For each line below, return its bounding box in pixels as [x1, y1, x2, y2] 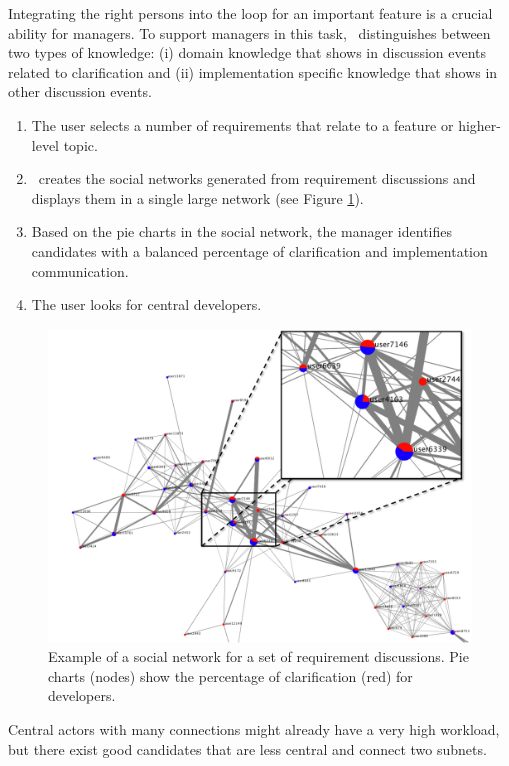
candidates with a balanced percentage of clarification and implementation [31, 240, 488, 261]
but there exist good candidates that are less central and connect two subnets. [8, 738, 487, 759]
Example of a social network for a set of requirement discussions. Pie [48, 646, 469, 667]
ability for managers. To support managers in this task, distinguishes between [8, 22, 491, 43]
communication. [31, 260, 129, 281]
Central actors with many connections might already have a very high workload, [8, 718, 500, 739]
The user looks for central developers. [31, 294, 262, 315]
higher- [458, 114, 501, 135]
